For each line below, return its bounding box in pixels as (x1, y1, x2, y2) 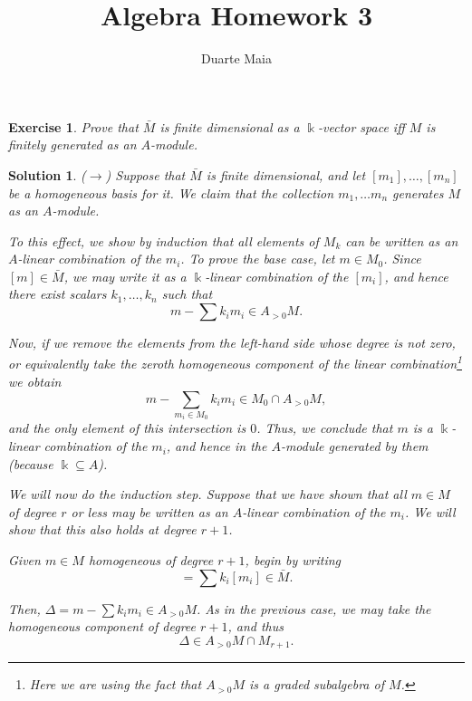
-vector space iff (318, 117, 405, 136)
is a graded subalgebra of (249, 675, 384, 694)
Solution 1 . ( (8, 165, 86, 184)
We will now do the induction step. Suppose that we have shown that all (8, 485, 407, 504)
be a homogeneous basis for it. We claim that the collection (8, 183, 334, 202)
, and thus (227, 617, 284, 636)
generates (392, 183, 444, 202)
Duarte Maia (200, 49, 273, 68)
